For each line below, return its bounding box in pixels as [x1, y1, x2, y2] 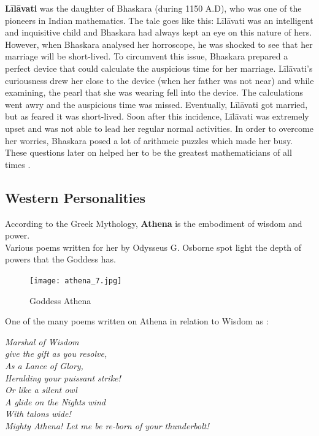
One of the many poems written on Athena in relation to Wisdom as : [5, 315, 269, 327]
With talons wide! [5, 407, 71, 420]
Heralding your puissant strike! [5, 371, 121, 384]
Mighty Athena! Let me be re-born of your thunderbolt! [5, 419, 209, 432]
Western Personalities [5, 188, 146, 207]
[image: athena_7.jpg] [29, 276, 122, 285]
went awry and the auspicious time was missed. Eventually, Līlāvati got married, [5, 98, 308, 110]
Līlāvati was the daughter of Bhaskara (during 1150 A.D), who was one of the [5, 2, 302, 14]
